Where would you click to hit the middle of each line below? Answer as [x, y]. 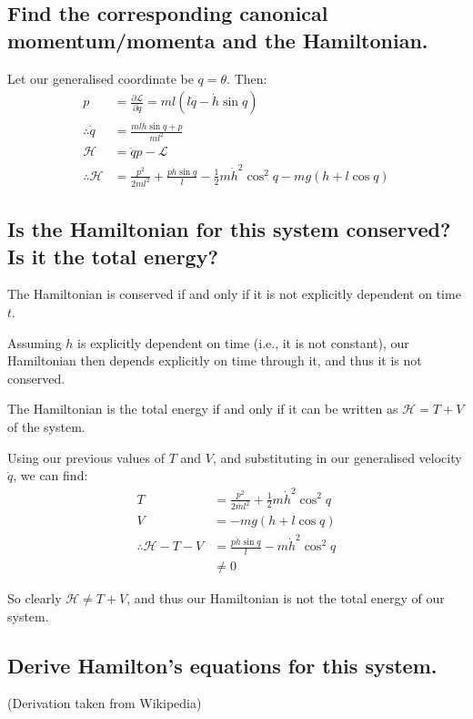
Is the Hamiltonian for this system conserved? [229, 229]
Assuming [35, 342]
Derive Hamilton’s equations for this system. [222, 665]
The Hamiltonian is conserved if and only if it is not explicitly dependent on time [234, 294]
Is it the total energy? [113, 256]
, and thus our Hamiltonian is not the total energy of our [286, 598]
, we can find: [50, 475]
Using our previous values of [86, 457]
